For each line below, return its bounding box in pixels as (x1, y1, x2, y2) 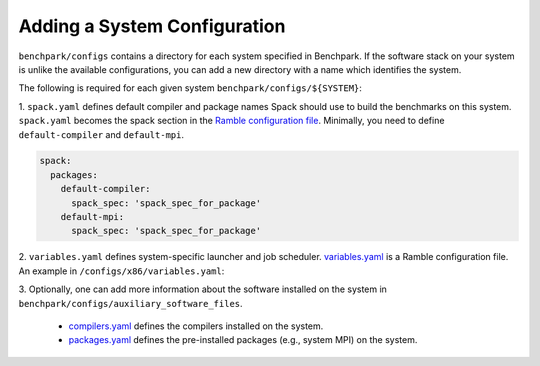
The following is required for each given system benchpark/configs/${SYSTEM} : (18, 82, 362, 94)
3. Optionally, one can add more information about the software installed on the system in (18, 283, 387, 295)
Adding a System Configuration (18, 15, 286, 37)
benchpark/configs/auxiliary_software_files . (18, 297, 244, 309)
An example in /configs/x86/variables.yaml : (18, 265, 225, 277)
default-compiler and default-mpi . (18, 128, 185, 140)
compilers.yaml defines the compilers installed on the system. (68, 320, 324, 332)
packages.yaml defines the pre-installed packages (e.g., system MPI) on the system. (68, 334, 418, 346)
